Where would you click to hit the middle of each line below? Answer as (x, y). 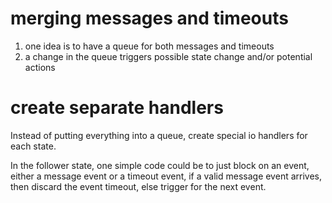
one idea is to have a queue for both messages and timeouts (149, 46)
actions (40, 67)
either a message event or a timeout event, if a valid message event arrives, (166, 176)
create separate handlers (117, 108)
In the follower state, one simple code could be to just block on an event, (160, 165)
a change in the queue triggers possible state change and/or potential (168, 56)
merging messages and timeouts (149, 18)
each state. (33, 146)
